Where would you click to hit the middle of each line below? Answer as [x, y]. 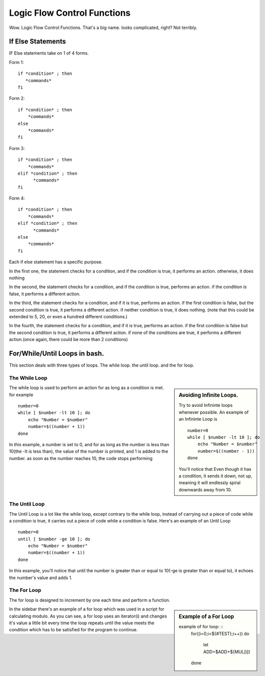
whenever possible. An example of [214, 412]
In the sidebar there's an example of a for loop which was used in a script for [87, 609]
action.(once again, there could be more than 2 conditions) [68, 339]
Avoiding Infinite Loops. [209, 395]
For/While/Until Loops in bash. [57, 353]
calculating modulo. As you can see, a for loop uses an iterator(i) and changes [88, 616]
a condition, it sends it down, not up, [216, 476]
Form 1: [16, 62]
